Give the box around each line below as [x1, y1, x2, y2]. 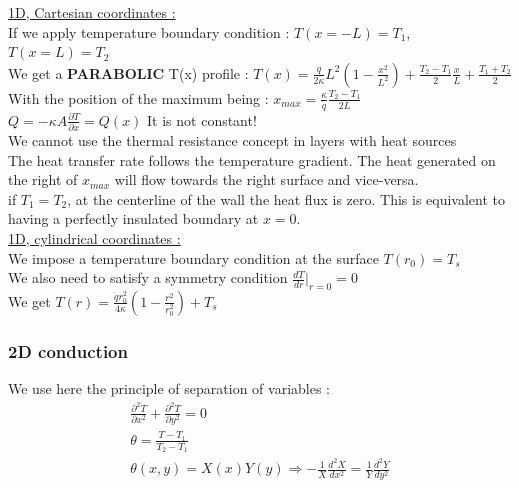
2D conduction [8, 338, 128, 363]
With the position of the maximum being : [8, 87, 269, 108]
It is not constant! [147, 109, 257, 130]
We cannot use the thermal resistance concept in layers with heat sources [8, 129, 457, 150]
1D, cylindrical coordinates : [8, 227, 181, 248]
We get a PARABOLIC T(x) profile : [8, 62, 249, 83]
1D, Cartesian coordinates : [8, 2, 176, 22]
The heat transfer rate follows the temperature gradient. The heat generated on [8, 149, 496, 170]
